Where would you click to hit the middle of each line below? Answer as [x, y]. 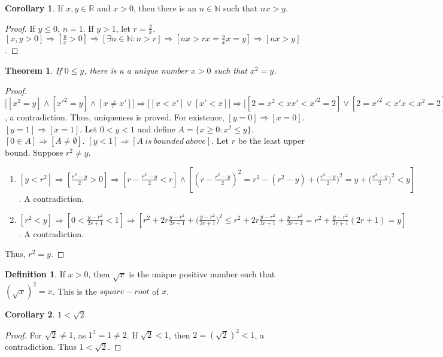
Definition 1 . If [35, 273]
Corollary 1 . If [34, 8]
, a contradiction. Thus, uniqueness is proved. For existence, [115, 117]
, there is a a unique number [136, 70]
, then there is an [165, 8]
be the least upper [271, 140]
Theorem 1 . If [33, 70]
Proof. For [24, 335]
